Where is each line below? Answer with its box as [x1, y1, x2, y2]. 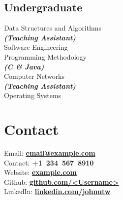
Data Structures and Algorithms [4, 23, 102, 33]
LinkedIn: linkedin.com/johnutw [4, 186, 111, 197]
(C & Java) [4, 61, 44, 71]
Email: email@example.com [4, 148, 95, 158]
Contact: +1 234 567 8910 [4, 157, 94, 167]
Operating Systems [4, 90, 61, 100]
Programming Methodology [4, 51, 87, 62]
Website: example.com [4, 167, 77, 177]
